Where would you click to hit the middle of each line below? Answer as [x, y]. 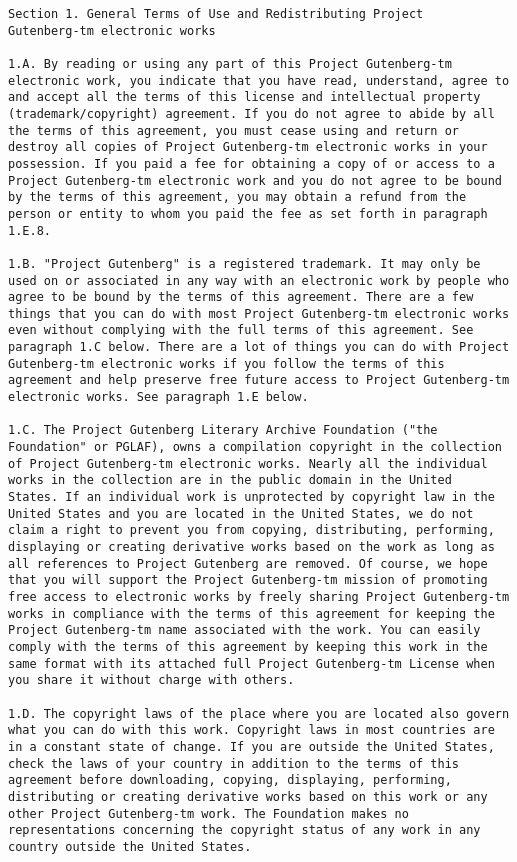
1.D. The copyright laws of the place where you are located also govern [259, 713]
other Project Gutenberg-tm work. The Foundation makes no [208, 813]
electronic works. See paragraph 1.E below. [158, 397]
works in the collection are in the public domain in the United [230, 480]
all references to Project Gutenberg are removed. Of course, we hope [248, 563]
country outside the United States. [130, 846]
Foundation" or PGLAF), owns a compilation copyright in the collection [255, 447]
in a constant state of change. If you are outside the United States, [251, 746]
